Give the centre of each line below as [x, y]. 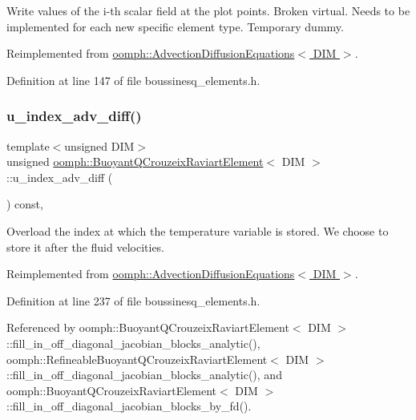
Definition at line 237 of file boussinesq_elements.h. [133, 300]
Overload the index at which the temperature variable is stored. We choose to [198, 230]
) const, [25, 204]
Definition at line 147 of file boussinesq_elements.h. [133, 80]
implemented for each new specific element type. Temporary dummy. [175, 26]
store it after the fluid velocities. [86, 246]
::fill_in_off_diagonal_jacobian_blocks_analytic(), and [144, 375]
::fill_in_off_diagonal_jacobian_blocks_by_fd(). [129, 406]
